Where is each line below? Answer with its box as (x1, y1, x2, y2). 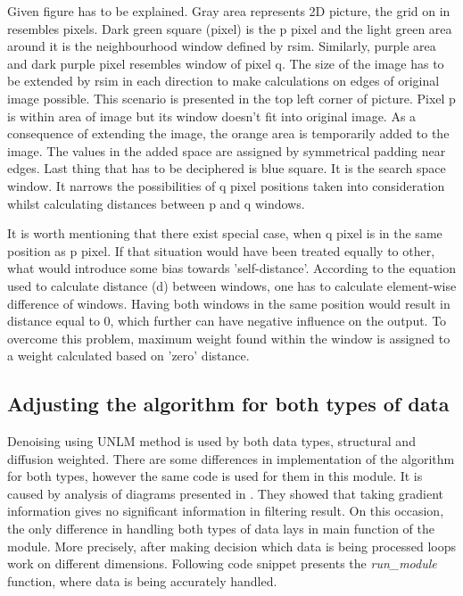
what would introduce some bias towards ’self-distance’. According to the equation (7, 259, 456, 277)
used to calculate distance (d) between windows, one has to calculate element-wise (7, 276, 457, 294)
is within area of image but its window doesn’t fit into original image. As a (7, 106, 417, 125)
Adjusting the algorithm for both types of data (7, 390, 450, 418)
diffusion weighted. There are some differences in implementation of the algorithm (7, 449, 455, 468)
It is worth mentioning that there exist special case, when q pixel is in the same (7, 224, 442, 243)
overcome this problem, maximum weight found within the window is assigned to (7, 328, 451, 347)
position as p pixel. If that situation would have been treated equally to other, (7, 241, 435, 260)
